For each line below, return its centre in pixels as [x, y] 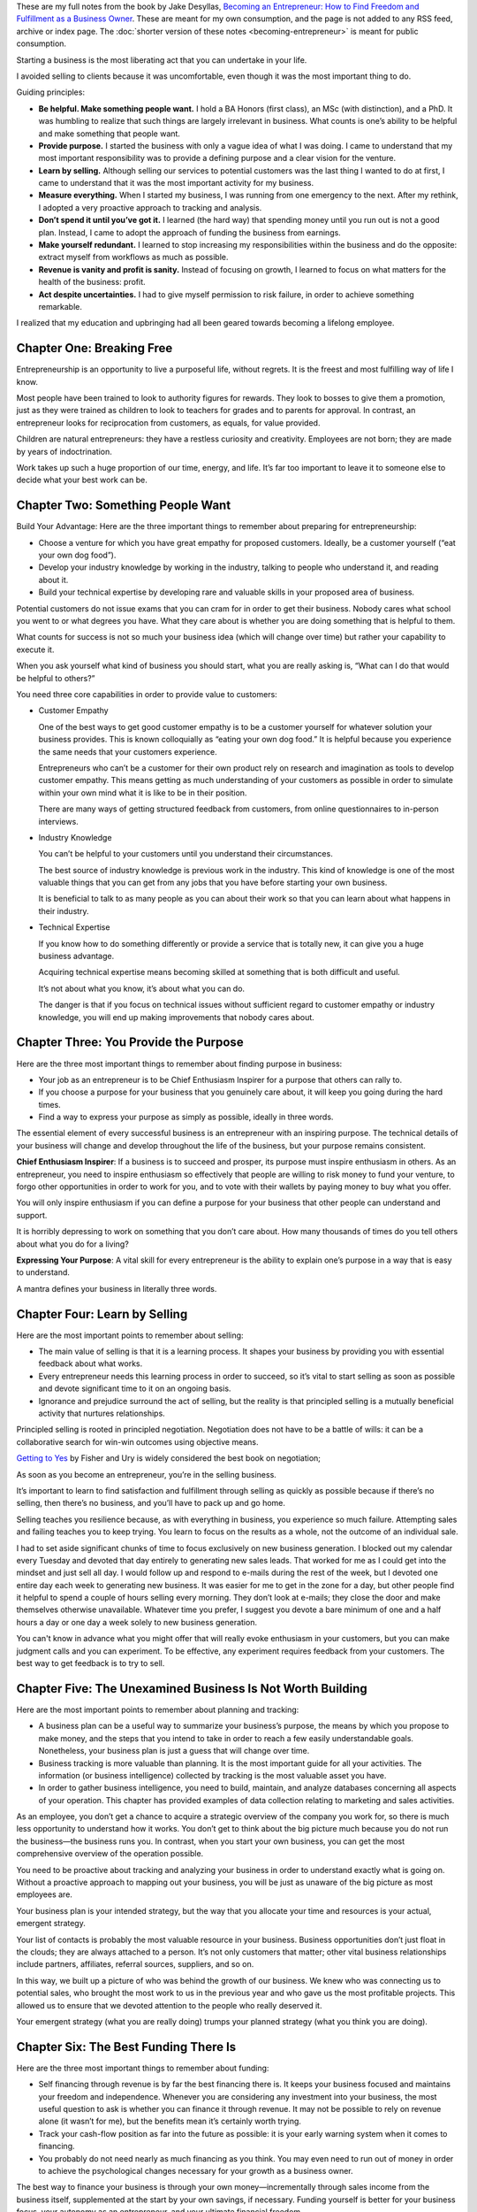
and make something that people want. [110, 134]
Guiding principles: [51, 92]
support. [32, 1215]
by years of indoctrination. [64, 451]
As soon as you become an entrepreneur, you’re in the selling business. [147, 1474]
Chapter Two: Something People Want [124, 506]
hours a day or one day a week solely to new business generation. [137, 1622]
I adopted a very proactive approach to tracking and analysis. [150, 207]
